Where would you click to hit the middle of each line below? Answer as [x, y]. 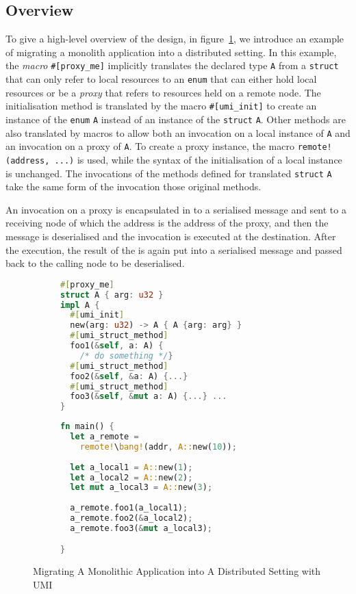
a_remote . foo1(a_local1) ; [129, 508]
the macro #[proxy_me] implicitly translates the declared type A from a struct [172, 65]
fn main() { [87, 427]
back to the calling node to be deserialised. [95, 263]
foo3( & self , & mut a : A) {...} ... [149, 397]
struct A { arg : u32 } [112, 295]
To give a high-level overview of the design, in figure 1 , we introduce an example [175, 39]
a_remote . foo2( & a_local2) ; [131, 518]
